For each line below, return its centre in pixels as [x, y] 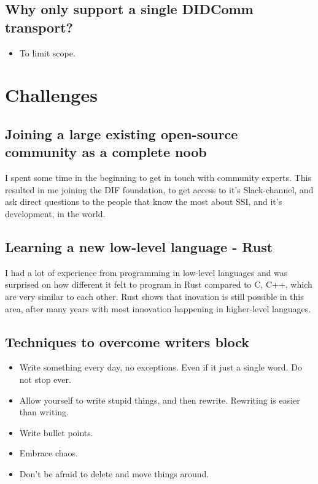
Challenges [51, 95]
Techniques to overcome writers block [127, 341]
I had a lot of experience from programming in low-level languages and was [146, 272]
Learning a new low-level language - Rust [139, 246]
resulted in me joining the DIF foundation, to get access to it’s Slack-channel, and [159, 189]
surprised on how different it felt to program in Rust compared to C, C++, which [159, 284]
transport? [39, 27]
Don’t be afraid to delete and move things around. [114, 473]
